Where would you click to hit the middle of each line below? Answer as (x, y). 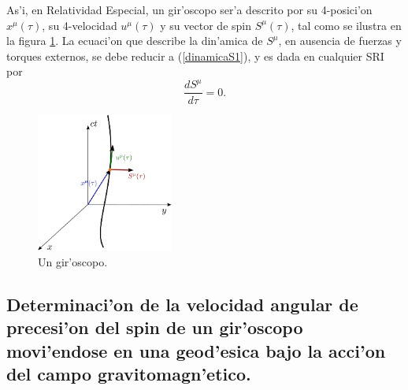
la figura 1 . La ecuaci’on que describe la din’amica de (135, 41)
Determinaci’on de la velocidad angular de (182, 304)
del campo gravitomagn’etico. (129, 373)
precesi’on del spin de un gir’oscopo (155, 327)
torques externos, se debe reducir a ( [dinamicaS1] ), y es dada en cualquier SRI (195, 56)
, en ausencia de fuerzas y (340, 41)
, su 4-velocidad (80, 25)
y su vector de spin (206, 25)
